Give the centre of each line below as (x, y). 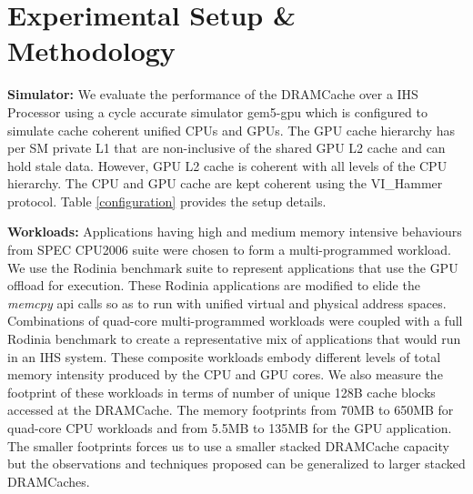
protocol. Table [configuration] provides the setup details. (167, 201)
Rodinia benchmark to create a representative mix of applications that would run (234, 339)
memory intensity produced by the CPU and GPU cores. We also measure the (225, 374)
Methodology (91, 50)
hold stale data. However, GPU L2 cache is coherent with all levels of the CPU (227, 165)
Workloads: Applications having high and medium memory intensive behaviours (235, 232)
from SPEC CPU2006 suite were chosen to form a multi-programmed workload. (229, 250)
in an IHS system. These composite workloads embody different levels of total (224, 356)
